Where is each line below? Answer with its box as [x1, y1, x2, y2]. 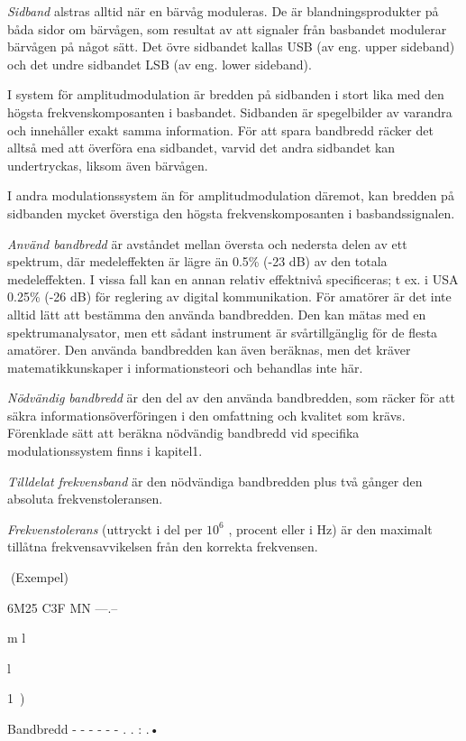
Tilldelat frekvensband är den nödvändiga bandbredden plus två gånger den [7, 471, 423, 490]
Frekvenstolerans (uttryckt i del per [7, 519, 203, 538]
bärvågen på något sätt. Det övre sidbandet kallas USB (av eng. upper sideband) [7, 37, 455, 56]
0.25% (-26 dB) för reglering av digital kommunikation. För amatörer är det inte [7, 287, 452, 306]
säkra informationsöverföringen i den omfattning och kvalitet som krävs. [7, 405, 406, 424]
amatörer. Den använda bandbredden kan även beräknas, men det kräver [7, 340, 411, 359]
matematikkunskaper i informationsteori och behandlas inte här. [7, 357, 363, 376]
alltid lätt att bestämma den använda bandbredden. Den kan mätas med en [7, 304, 426, 323]
